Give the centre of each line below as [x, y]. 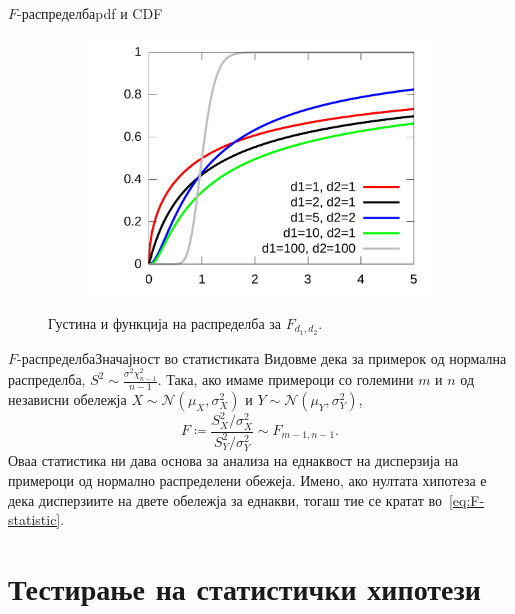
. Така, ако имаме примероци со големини [285, 379]
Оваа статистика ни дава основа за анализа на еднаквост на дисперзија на [233, 460]
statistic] [34, 519]
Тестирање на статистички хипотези [244, 587]
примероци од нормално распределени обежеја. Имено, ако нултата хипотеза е [247, 479]
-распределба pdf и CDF [90, 13]
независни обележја [67, 398]
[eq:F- [466, 499]
